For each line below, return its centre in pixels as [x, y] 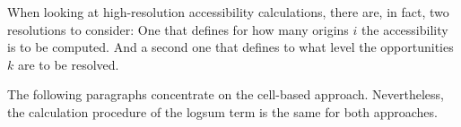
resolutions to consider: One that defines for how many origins [178, 29]
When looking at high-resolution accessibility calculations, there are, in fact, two [228, 12]
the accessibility [405, 29]
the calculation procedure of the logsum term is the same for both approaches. [222, 111]
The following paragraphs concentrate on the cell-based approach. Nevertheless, [226, 94]
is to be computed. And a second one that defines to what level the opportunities [230, 47]
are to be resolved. [68, 64]
